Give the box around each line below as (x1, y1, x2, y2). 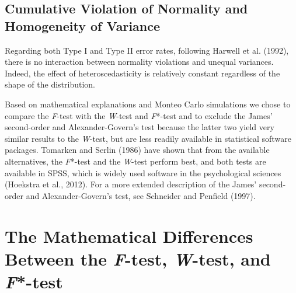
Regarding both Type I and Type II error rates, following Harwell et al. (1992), (5, 44, 289, 56)
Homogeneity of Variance (5, 16, 161, 34)
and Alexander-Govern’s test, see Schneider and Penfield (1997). (26, 189, 256, 201)
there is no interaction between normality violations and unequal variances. (5, 55, 274, 68)
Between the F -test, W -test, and (5, 246, 271, 271)
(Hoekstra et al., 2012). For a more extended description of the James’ (5, 178, 257, 190)
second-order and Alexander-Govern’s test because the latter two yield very (5, 121, 274, 133)
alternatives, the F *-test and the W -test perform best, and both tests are (5, 155, 266, 167)
